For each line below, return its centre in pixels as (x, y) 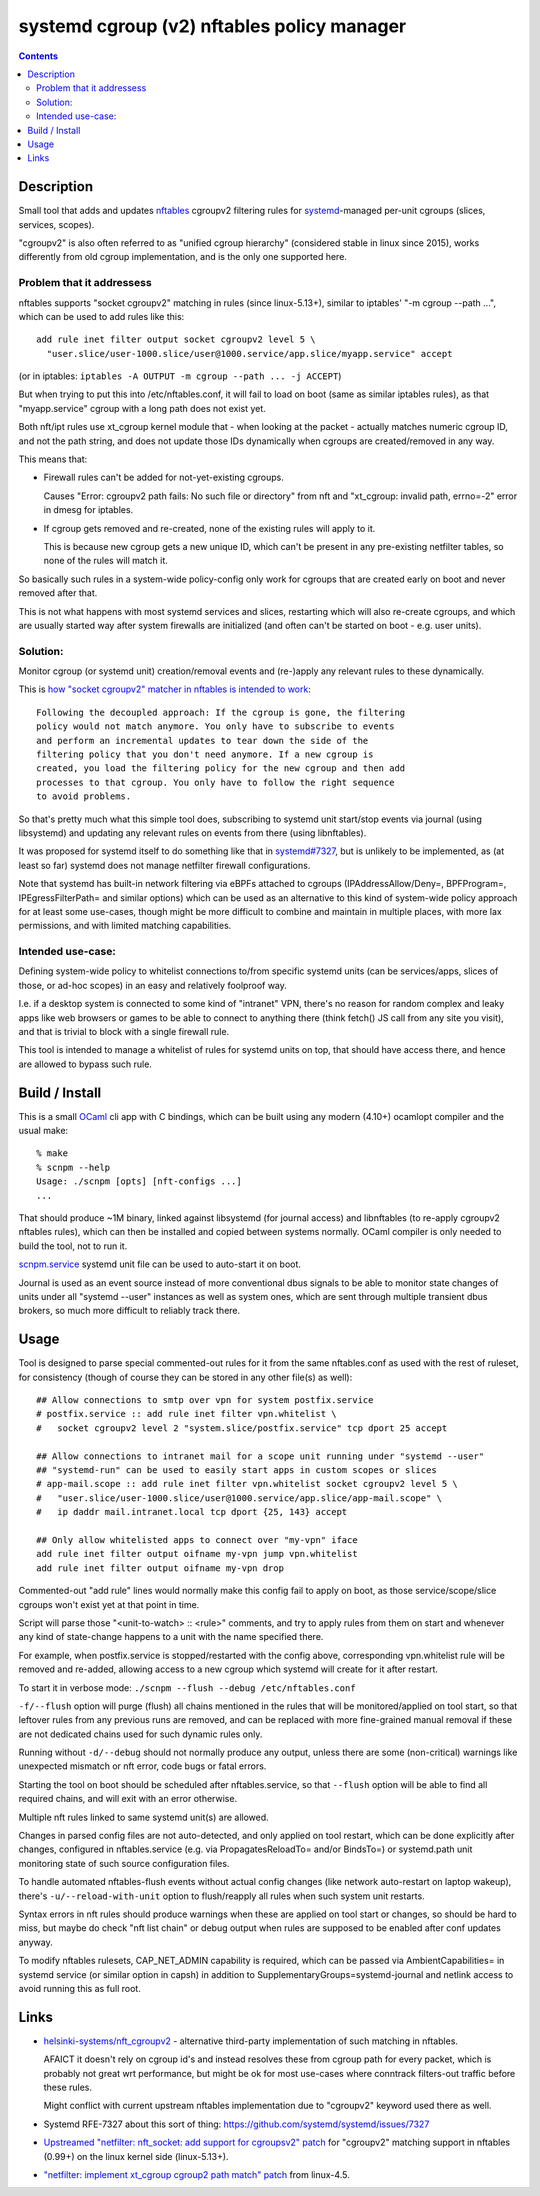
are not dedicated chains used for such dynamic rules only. (140, 1734)
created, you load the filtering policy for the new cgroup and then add (221, 768)
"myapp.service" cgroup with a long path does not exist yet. (142, 408)
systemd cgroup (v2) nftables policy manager (212, 26)
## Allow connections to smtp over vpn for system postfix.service (205, 1400)
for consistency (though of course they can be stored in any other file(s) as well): (185, 1377)
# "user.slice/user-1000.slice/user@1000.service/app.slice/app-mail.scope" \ (239, 1498)
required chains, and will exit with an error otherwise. (128, 1799)
